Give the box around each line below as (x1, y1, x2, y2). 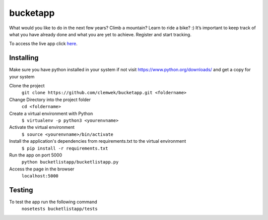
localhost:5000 (21, 173, 59, 179)
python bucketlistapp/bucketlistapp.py (21, 159, 119, 165)
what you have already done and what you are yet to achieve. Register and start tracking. (9, 31, 192, 37)
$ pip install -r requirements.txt (21, 145, 109, 151)
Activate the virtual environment (9, 124, 75, 130)
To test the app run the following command (9, 199, 97, 205)
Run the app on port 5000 (9, 152, 62, 158)
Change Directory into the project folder (9, 97, 91, 103)
